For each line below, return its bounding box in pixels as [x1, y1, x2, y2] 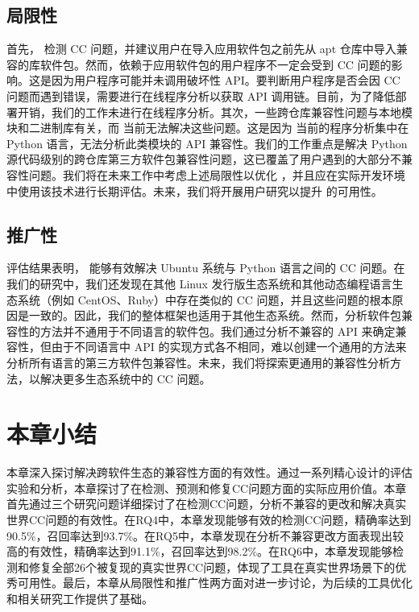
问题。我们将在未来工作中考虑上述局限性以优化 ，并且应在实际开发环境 [28, 166, 405, 183]
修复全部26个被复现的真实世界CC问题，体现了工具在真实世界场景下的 [28, 558, 396, 575]
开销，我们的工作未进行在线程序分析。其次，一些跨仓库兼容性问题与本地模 [17, 103, 413, 120]
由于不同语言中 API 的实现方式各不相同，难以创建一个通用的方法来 [51, 338, 407, 355]
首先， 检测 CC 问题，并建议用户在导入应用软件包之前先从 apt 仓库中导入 [6, 40, 396, 57]
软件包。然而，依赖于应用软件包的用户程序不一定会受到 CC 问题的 [39, 56, 392, 72]
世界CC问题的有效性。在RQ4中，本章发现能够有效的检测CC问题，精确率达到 [6, 511, 412, 527]
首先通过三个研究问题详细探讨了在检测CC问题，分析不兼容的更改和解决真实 [6, 495, 407, 512]
